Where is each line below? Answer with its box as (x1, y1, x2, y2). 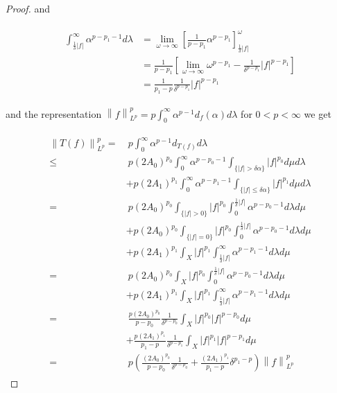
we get (304, 106, 331, 121)
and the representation (6, 106, 102, 121)
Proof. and (6, 1, 51, 15)
